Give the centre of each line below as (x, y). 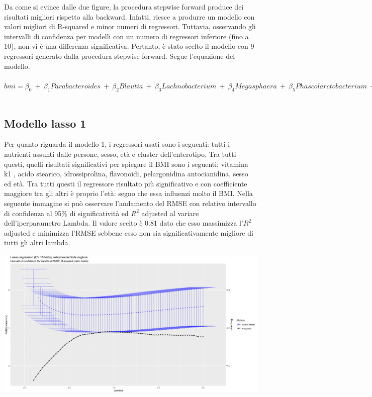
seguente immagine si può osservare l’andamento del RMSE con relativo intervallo (130, 203)
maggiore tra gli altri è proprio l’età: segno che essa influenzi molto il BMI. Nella (128, 193)
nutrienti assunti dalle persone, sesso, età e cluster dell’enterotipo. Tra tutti (120, 154)
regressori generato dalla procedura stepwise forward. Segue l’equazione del (120, 56)
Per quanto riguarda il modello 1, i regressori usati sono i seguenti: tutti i (117, 144)
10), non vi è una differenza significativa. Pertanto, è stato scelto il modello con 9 (129, 46)
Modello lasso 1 (45, 123)
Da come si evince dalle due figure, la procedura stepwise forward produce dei (124, 7)
